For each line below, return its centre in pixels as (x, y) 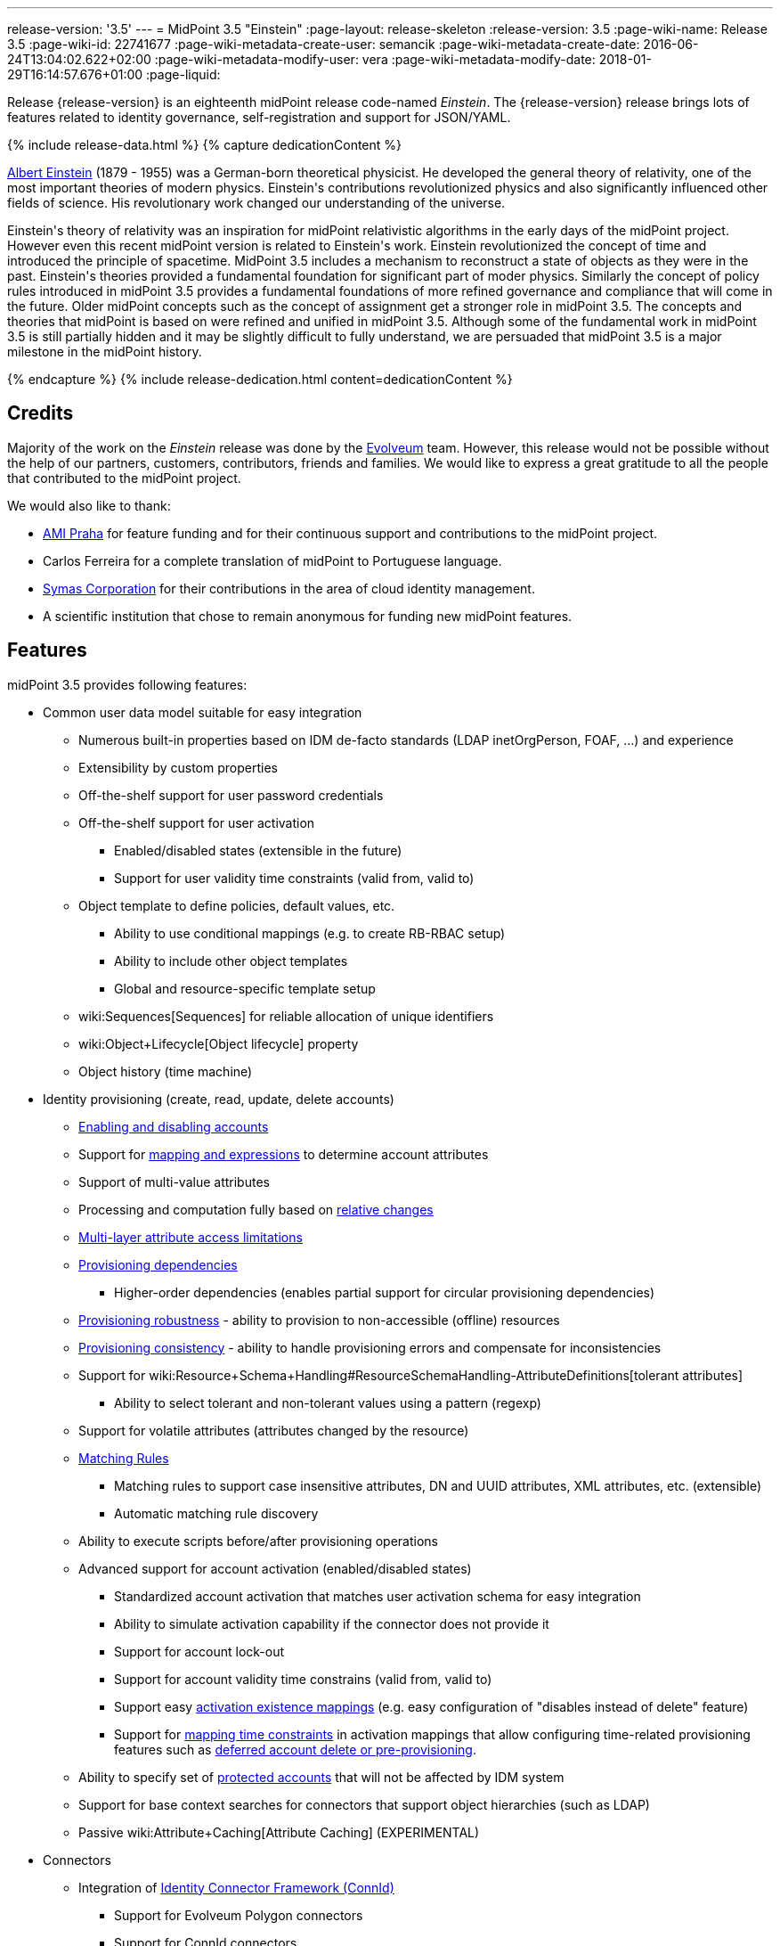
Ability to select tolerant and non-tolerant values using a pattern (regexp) (328, 1402)
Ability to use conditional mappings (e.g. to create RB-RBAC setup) (310, 933)
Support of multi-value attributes (174, 1181)
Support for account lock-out (199, 1651)
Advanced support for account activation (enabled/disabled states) (275, 1568)
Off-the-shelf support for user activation (197, 822)
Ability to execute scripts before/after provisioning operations (258, 1541)
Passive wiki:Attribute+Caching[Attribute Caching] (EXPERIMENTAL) (279, 1832)
